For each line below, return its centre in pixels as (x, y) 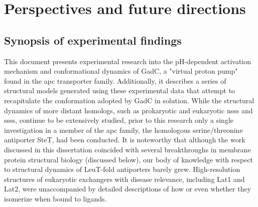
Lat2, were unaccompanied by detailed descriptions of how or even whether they (128, 189)
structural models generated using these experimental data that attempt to (120, 90)
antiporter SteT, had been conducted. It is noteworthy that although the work (125, 140)
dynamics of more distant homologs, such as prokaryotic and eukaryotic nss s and (128, 110)
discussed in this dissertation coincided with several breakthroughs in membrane (127, 149)
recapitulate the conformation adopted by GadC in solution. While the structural (129, 100)
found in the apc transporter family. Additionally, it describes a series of (115, 80)
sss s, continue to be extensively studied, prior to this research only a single (119, 120)
